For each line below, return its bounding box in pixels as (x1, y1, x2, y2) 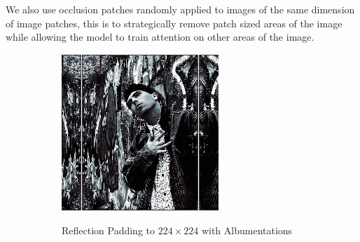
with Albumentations (201, 223, 293, 238)
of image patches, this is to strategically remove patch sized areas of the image (6, 15, 342, 30)
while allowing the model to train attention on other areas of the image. (6, 29, 314, 44)
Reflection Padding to (62, 223, 155, 238)
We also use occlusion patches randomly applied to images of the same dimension (6, 2, 355, 16)
